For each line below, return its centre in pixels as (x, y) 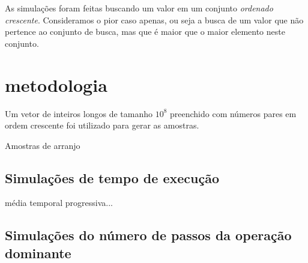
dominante (38, 252)
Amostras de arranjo (43, 145)
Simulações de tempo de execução (112, 177)
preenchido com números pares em (233, 113)
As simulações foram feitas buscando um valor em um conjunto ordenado (139, 8)
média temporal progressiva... (59, 203)
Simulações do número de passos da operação (148, 235)
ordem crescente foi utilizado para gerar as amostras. (102, 125)
